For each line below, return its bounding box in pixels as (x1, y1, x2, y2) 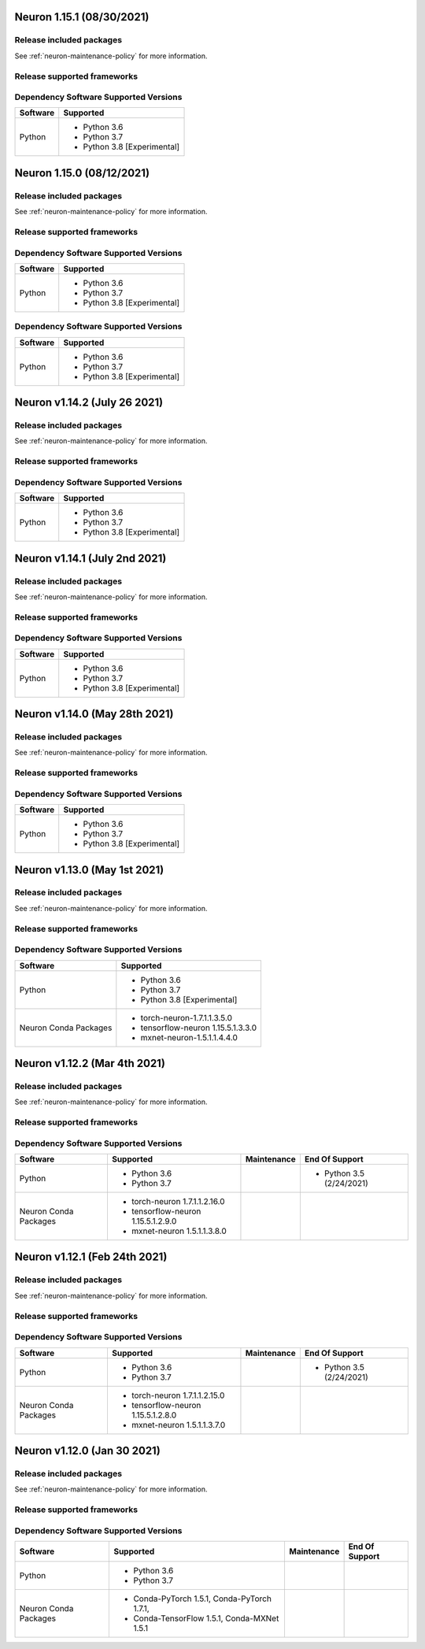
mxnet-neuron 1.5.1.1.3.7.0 (131, 1419, 226, 1430)
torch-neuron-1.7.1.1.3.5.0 (140, 1012, 232, 1023)
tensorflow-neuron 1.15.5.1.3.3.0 (140, 1022, 257, 1033)
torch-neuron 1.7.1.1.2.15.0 (131, 1390, 225, 1401)
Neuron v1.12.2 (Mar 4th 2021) (14, 1056, 165, 1070)
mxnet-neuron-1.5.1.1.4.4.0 (140, 1032, 238, 1043)
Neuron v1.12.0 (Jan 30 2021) (14, 1443, 161, 1457)
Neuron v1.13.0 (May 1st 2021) (14, 863, 164, 876)
